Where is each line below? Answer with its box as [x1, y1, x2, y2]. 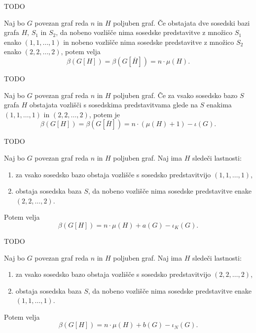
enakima [206, 100, 232, 110]
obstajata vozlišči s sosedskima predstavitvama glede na [29, 100, 198, 110]
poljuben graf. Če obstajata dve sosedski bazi [113, 17, 250, 28]
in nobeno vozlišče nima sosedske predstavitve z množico [63, 36, 234, 47]
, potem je [89, 109, 120, 119]
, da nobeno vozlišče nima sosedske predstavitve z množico [56, 27, 232, 37]
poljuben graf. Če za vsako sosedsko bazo [113, 90, 238, 100]
